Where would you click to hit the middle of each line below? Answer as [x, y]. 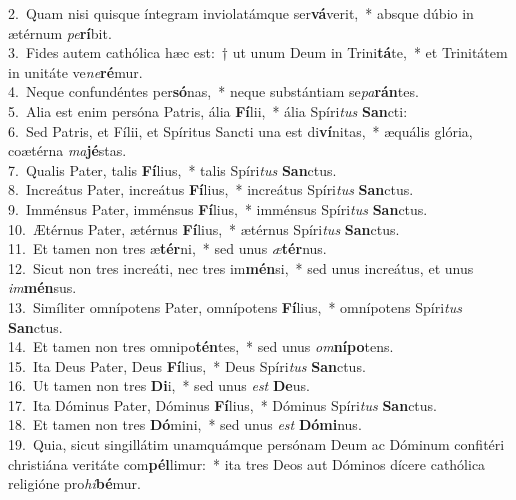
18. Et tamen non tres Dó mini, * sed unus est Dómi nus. [185, 424]
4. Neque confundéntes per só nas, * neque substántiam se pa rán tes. [213, 91]
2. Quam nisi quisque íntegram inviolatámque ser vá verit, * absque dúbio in [241, 13]
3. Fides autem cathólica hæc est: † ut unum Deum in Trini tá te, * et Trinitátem [258, 52]
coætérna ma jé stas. [67, 150]
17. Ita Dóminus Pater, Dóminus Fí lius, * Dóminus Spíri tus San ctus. [222, 404]
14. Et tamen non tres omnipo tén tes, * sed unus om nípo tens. [201, 346]
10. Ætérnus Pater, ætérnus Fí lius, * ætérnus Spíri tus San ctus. [204, 228]
